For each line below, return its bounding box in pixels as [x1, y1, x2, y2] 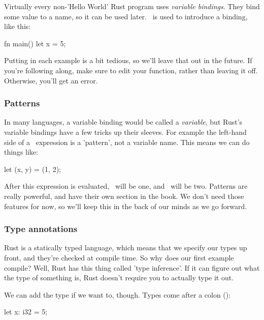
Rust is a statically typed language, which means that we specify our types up [4, 242, 247, 253]
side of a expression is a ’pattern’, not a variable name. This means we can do [4, 136, 250, 147]
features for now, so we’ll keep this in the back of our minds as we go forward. [4, 200, 247, 211]
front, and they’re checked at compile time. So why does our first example [4, 252, 234, 263]
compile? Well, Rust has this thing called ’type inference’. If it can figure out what [4, 262, 260, 273]
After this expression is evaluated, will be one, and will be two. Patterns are [4, 181, 248, 191]
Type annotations [4, 222, 78, 235]
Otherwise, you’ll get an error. [4, 75, 98, 85]
